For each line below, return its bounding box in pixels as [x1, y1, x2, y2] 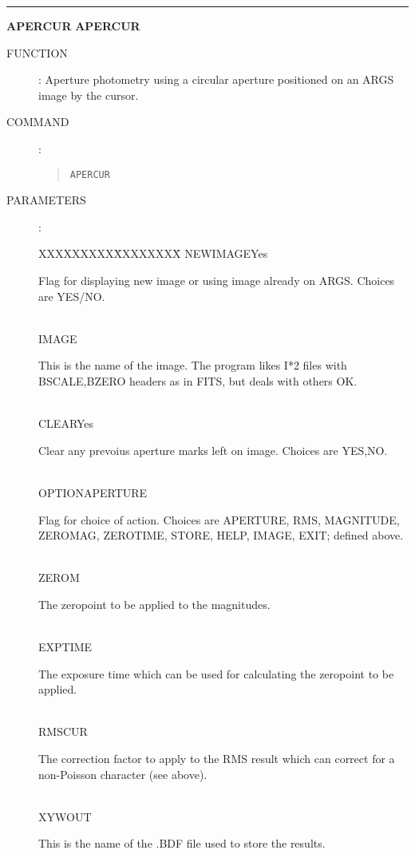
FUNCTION [6, 44, 68, 61]
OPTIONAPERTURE [38, 484, 148, 500]
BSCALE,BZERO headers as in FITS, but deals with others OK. [38, 372, 358, 389]
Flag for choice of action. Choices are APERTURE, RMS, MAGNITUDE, [38, 511, 400, 528]
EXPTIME [38, 639, 93, 655]
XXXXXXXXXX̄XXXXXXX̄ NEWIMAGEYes [38, 245, 268, 262]
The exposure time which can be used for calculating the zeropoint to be [38, 665, 394, 682]
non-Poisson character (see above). [38, 765, 207, 782]
